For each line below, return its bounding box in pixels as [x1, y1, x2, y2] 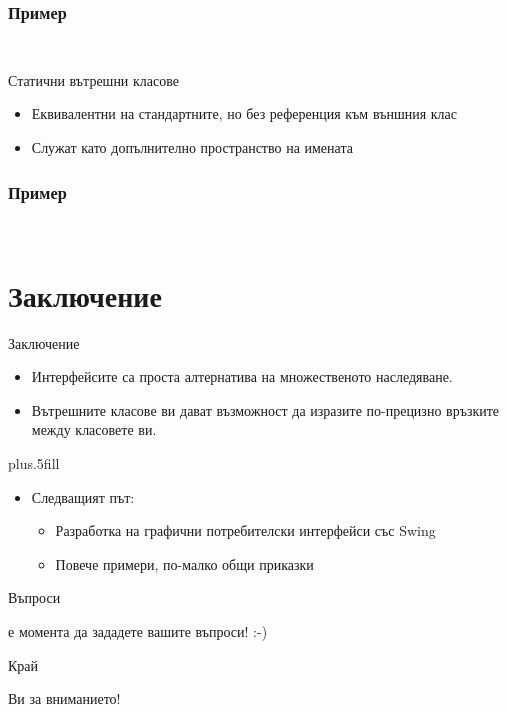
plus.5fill [8, 453, 60, 474]
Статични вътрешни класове [8, 69, 179, 90]
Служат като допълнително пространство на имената [31, 137, 353, 158]
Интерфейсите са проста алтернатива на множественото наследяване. [31, 366, 453, 387]
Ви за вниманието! [8, 688, 121, 709]
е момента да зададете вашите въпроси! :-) [8, 621, 268, 641]
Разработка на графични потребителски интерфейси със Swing [55, 520, 436, 541]
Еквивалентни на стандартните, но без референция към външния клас [31, 103, 457, 124]
